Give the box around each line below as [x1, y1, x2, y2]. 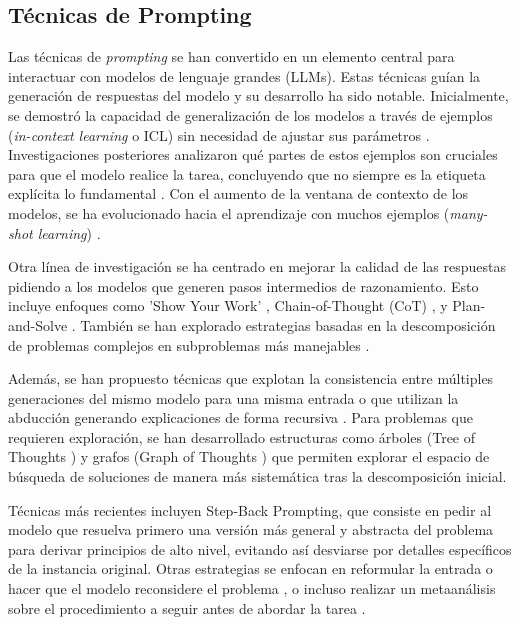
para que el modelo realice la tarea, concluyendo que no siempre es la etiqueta [8, 163, 486, 184]
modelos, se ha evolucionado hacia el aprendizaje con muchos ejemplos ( [8, 202, 450, 223]
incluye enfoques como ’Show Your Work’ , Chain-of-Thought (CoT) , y [8, 295, 448, 316]
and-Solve [8, 314, 68, 335]
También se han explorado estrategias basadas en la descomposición [80, 314, 496, 335]
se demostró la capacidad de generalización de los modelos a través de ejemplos [8, 104, 493, 125]
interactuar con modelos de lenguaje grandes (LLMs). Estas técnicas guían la [8, 65, 481, 86]
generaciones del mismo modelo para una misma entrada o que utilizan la [8, 387, 459, 408]
